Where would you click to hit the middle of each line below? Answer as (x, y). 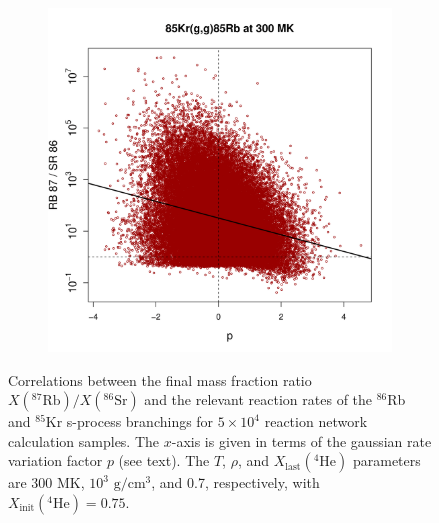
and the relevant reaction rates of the (258, 399)
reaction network (316, 421)
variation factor (55, 460)
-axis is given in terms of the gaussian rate (301, 440)
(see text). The (164, 460)
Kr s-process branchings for (129, 421)
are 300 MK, (46, 482)
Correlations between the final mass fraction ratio (160, 379)
